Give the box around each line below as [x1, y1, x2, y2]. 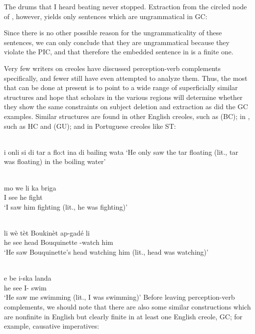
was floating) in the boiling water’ [4, 156, 106, 167]
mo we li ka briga [4, 182, 56, 192]
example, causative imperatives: [4, 321, 99, 331]
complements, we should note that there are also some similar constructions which [4, 302, 251, 312]
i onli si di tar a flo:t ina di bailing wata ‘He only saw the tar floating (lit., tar [4, 146, 238, 157]
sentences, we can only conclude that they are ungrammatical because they [4, 37, 229, 47]
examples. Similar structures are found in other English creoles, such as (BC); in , [4, 111, 250, 121]
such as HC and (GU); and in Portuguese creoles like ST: [4, 120, 176, 131]
